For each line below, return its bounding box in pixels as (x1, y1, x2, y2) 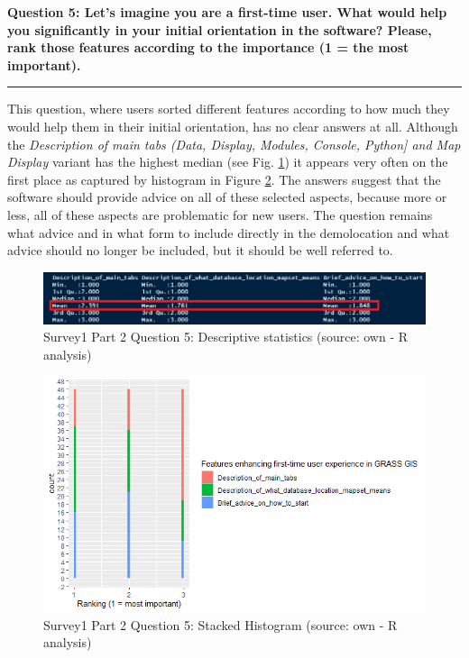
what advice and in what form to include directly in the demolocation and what (7, 223, 450, 242)
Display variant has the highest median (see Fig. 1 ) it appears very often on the (7, 152, 448, 171)
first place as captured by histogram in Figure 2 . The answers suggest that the (7, 169, 441, 188)
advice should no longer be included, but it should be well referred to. (7, 241, 393, 260)
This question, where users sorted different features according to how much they (7, 99, 450, 118)
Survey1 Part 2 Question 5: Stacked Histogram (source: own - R (43, 615, 398, 634)
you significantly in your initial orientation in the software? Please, (7, 20, 432, 39)
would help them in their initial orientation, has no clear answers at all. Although (7, 116, 458, 135)
